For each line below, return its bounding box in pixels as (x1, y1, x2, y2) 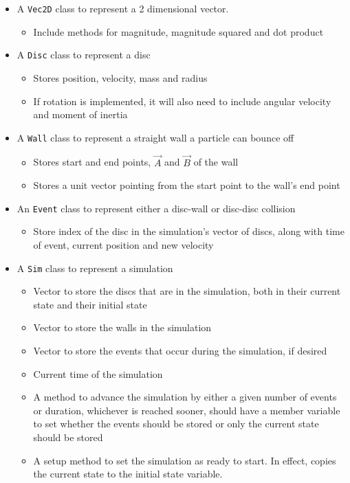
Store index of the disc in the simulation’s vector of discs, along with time (33, 224, 344, 238)
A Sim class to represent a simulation (17, 260, 173, 275)
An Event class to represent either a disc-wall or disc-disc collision (17, 201, 296, 215)
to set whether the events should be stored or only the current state (33, 416, 319, 431)
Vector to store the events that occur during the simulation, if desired (33, 344, 327, 358)
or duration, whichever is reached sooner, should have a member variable (33, 403, 340, 417)
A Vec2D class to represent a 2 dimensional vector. (17, 1, 229, 15)
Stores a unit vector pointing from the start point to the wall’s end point (33, 178, 340, 192)
